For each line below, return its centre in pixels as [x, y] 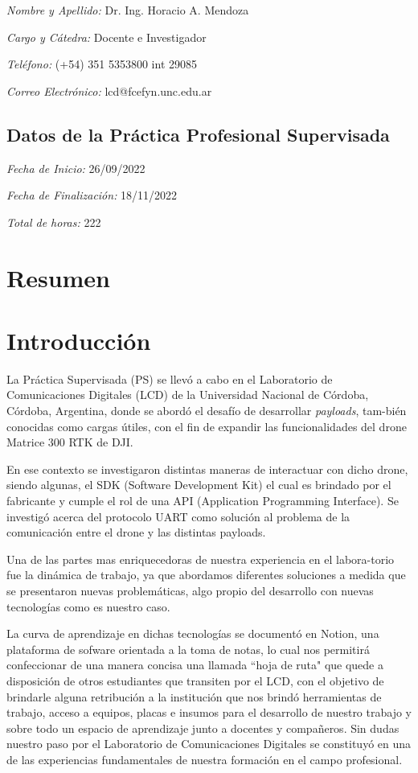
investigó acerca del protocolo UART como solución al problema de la [178, 516]
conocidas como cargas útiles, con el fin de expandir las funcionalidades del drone [207, 426]
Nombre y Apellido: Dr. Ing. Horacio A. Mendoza [128, 10]
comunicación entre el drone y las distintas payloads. [136, 532]
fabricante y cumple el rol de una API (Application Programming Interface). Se [203, 501]
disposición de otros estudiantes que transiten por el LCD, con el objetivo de [195, 680]
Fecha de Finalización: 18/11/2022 [92, 195]
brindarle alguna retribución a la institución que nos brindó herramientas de [194, 696]
